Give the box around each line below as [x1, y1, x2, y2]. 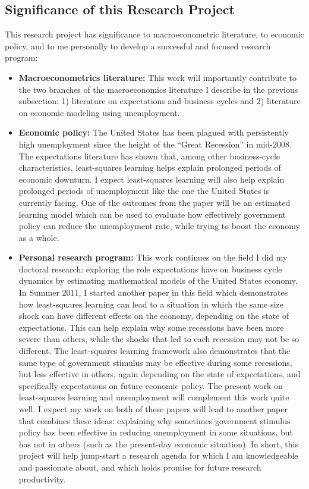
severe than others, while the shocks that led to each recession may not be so [18, 333, 299, 345]
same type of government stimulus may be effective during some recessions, [18, 356, 292, 368]
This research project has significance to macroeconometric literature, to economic [5, 28, 304, 40]
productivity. [18, 472, 66, 485]
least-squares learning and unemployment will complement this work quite [18, 391, 289, 403]
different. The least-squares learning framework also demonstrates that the [18, 344, 291, 357]
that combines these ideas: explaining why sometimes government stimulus [18, 414, 291, 427]
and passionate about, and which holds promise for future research [18, 460, 261, 473]
